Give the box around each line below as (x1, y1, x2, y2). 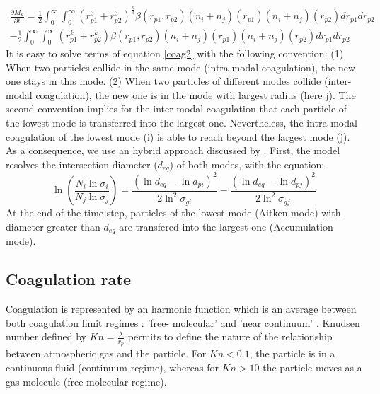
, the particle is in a (249, 346, 335, 361)
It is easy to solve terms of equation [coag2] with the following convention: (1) (6, 46, 344, 61)
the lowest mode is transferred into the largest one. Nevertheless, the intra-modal (6, 115, 357, 129)
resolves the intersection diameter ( (6, 156, 158, 171)
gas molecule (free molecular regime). (6, 373, 167, 388)
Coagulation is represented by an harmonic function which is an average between (6, 301, 357, 315)
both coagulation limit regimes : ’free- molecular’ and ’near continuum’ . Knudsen (6, 315, 360, 330)
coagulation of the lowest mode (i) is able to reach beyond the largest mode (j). (6, 129, 350, 144)
